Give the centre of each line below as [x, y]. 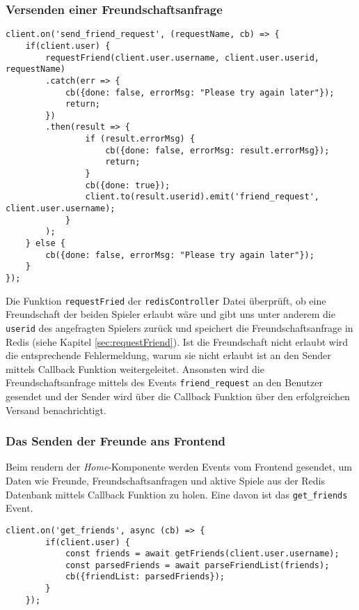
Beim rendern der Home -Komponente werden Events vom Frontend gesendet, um [179, 467]
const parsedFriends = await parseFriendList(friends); [197, 565]
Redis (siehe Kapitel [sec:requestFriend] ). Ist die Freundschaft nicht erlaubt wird [177, 341]
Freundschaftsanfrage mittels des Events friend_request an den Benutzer [164, 382]
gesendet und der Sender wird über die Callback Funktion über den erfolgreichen [178, 396]
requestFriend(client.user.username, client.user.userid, [183, 58]
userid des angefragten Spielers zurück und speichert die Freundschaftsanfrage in [179, 327]
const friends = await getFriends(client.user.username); [202, 554]
